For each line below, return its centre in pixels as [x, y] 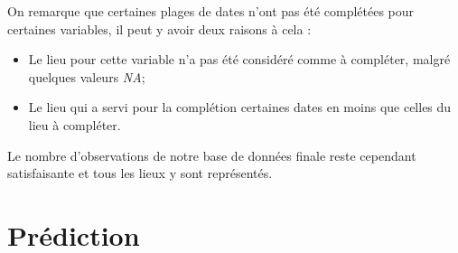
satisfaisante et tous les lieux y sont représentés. [140, 173]
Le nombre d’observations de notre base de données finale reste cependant [212, 155]
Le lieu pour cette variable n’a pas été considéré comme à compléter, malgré [239, 59]
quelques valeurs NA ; [87, 76]
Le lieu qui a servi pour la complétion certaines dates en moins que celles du [240, 107]
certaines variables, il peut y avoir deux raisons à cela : [159, 28]
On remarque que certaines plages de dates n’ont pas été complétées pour [211, 11]
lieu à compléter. [75, 124]
